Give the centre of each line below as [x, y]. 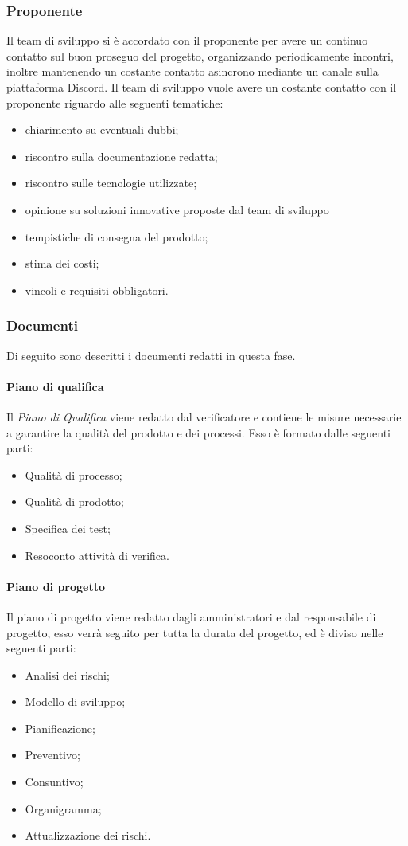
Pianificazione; [60, 728]
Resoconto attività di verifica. [97, 555]
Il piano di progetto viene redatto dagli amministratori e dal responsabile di [191, 616]
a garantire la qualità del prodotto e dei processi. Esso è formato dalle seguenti [198, 432]
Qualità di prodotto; [74, 501]
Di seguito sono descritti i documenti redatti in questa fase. [151, 355]
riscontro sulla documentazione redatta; [121, 156]
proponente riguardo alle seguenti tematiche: [115, 102]
